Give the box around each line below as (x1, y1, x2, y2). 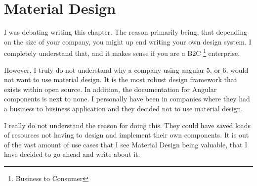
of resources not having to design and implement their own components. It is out (4, 130, 249, 140)
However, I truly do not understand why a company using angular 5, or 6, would (4, 64, 249, 75)
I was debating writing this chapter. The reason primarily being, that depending (4, 27, 248, 37)
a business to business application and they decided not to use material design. (4, 103, 243, 113)
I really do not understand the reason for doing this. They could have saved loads (4, 120, 251, 130)
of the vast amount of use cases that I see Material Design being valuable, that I (4, 139, 248, 149)
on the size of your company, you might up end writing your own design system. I (4, 36, 252, 46)
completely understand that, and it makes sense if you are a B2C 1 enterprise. (4, 46, 240, 58)
